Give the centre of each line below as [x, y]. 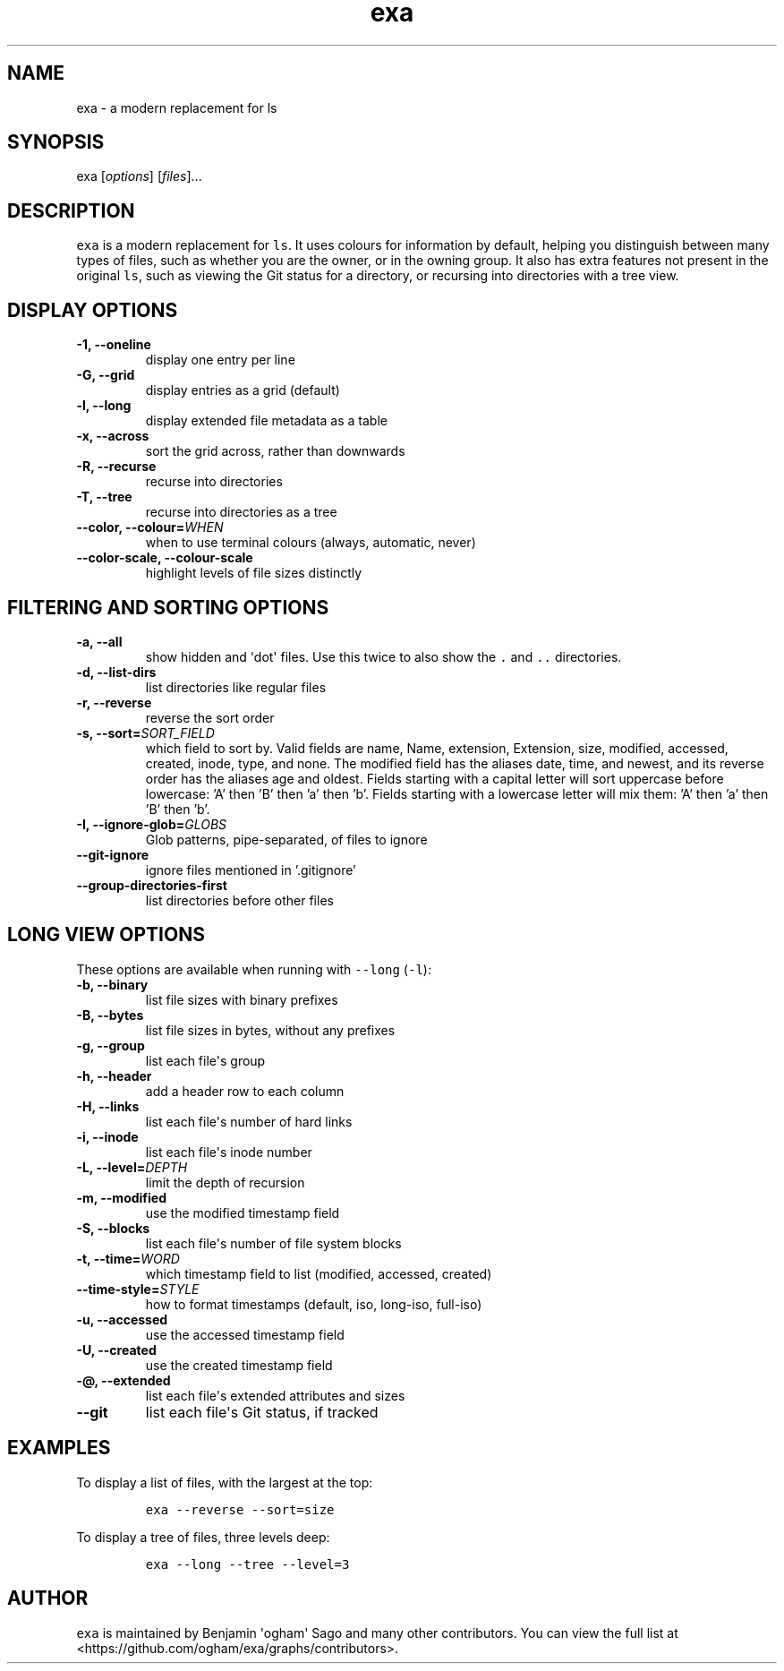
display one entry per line [220, 360]
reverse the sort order [210, 717]
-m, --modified [122, 1197]
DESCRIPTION [71, 210]
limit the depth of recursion [225, 1182]
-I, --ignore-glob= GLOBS [152, 824]
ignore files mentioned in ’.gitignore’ [251, 870]
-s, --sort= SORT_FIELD [145, 733]
